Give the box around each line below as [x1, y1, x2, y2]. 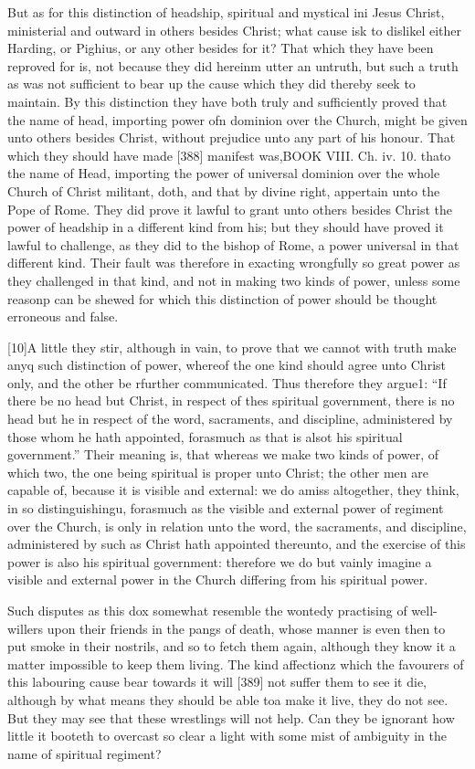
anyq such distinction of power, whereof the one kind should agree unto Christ [7, 355, 446, 374]
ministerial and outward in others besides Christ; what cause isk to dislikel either [7, 20, 462, 39]
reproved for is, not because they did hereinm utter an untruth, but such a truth [7, 56, 459, 75]
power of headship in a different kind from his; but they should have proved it [7, 217, 444, 237]
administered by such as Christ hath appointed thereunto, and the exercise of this [7, 534, 466, 553]
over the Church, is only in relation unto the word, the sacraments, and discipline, [7, 516, 467, 535]
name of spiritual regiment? [7, 743, 162, 763]
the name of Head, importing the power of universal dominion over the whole [7, 163, 440, 183]
